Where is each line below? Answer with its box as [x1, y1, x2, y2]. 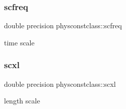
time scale [4, 37, 35, 47]
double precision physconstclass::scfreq [4, 20, 122, 31]
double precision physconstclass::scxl [4, 78, 116, 89]
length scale [4, 95, 40, 106]
